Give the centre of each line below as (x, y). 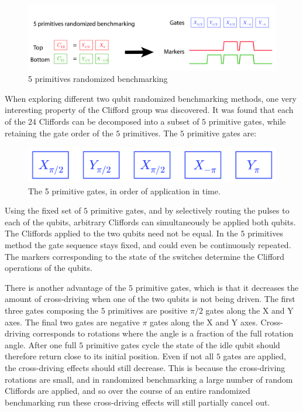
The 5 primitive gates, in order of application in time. (124, 190)
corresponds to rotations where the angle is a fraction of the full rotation (163, 333)
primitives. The (150, 133)
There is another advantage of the (66, 287)
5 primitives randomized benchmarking (98, 79)
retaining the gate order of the (59, 133)
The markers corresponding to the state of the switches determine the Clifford (145, 256)
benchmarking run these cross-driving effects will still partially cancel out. (137, 402)
